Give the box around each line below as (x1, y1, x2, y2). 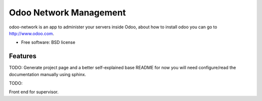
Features (9, 52, 36, 60)
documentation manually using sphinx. (9, 71, 86, 77)
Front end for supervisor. (9, 89, 59, 95)
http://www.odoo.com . (9, 30, 54, 36)
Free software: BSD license (21, 39, 75, 45)
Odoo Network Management (9, 7, 126, 18)
